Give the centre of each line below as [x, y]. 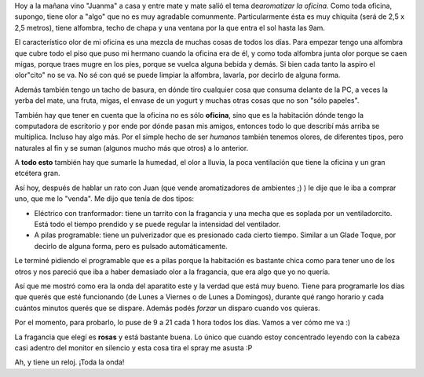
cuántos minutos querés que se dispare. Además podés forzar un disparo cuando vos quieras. [168, 308]
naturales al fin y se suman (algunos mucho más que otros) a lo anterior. [132, 148]
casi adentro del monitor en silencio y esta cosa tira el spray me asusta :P [133, 348]
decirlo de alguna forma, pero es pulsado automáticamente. [131, 246]
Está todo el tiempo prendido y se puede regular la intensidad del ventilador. [157, 225]
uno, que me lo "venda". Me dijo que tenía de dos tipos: [104, 199]
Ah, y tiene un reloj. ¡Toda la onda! [69, 362]
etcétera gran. [37, 174]
